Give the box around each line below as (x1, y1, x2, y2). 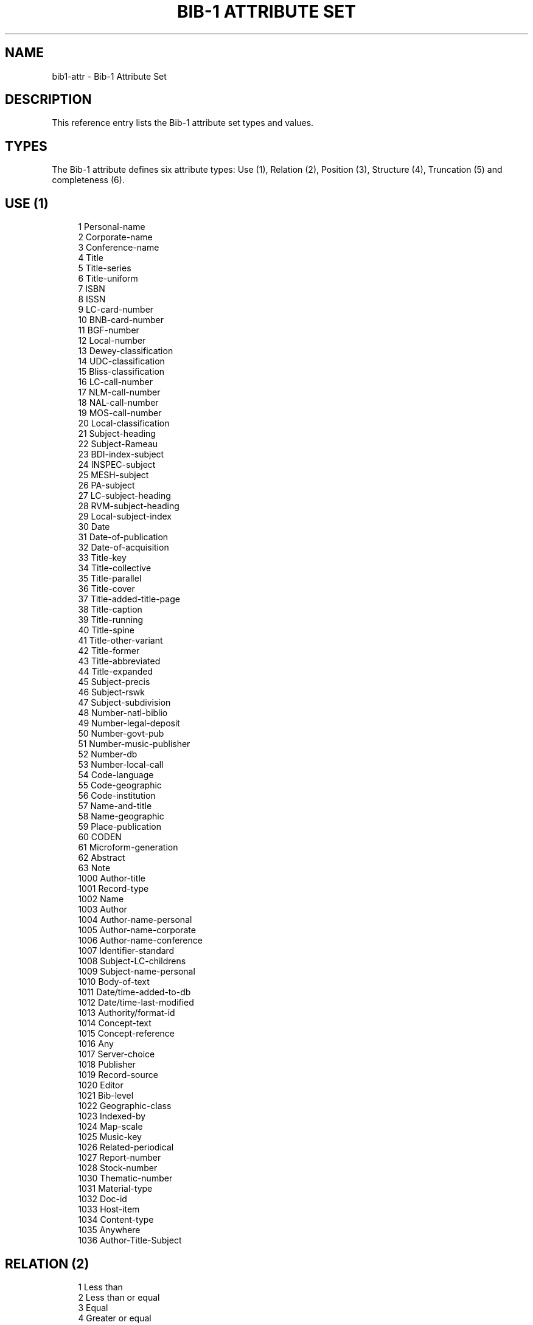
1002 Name (78, 894, 124, 905)
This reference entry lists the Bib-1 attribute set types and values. (52, 117, 314, 128)
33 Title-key (78, 552, 127, 563)
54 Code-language (78, 770, 154, 781)
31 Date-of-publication (78, 532, 169, 543)
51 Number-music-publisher (78, 739, 190, 749)
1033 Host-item (78, 1204, 140, 1215)
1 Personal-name (78, 221, 145, 232)
